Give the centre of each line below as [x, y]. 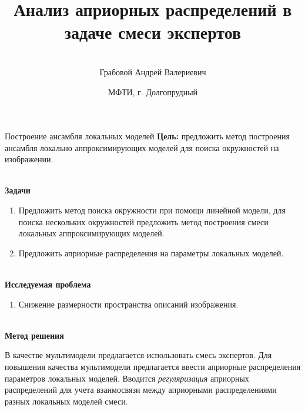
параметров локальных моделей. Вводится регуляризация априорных [127, 378]
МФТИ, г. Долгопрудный [153, 91]
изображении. [29, 159]
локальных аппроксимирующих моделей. [91, 233]
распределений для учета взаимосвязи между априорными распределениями [141, 390]
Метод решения [34, 335]
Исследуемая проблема [48, 284]
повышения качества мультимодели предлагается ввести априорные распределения [153, 366]
